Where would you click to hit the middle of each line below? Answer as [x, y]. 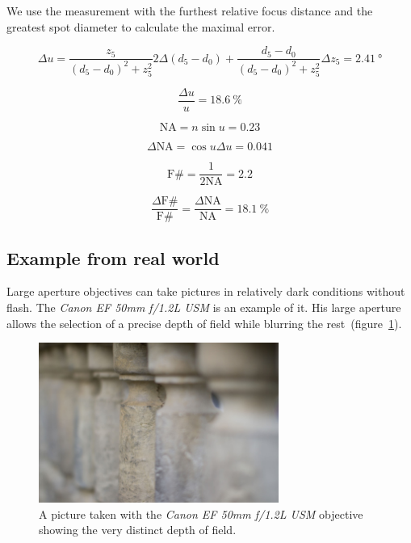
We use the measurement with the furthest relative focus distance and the [190, 11]
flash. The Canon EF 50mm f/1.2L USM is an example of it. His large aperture [204, 307]
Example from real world [113, 257]
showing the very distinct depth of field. [138, 530]
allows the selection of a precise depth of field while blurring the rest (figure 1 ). [204, 323]
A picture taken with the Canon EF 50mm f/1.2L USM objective [201, 514]
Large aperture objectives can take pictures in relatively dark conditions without [206, 291]
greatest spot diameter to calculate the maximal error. [141, 26]
